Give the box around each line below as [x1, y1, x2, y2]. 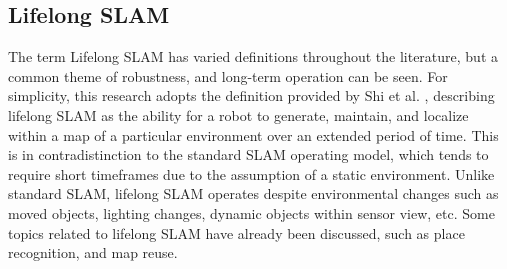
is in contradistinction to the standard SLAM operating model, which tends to [8, 144, 489, 165]
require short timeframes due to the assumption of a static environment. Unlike [8, 163, 495, 184]
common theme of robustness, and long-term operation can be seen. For [8, 65, 448, 86]
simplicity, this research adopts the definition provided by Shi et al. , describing [8, 85, 495, 106]
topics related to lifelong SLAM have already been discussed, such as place [8, 222, 465, 243]
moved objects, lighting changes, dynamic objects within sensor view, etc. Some [8, 202, 495, 223]
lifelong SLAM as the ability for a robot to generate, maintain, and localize [8, 104, 469, 125]
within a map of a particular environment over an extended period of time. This [8, 124, 499, 145]
